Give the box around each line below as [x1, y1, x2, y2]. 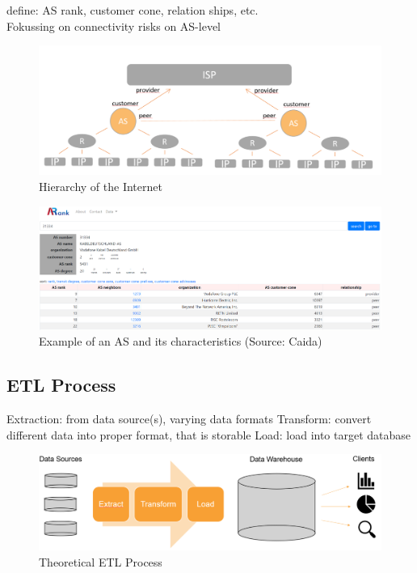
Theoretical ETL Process [39, 553, 162, 570]
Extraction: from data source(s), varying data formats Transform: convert [6, 410, 372, 427]
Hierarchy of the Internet [39, 178, 162, 195]
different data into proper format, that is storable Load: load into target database [6, 426, 411, 443]
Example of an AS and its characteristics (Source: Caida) [39, 333, 322, 350]
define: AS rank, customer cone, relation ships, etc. [6, 2, 259, 18]
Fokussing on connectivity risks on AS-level [6, 17, 221, 34]
